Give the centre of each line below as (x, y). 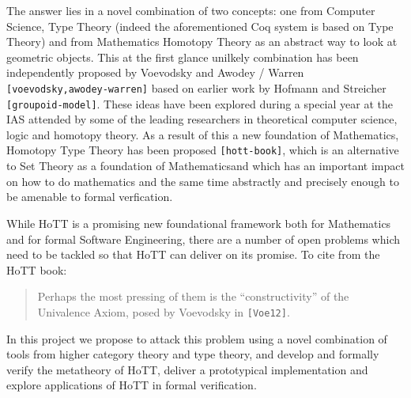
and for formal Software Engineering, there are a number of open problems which (204, 239)
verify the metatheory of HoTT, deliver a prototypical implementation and (187, 369)
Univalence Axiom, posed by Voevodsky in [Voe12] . (164, 311)
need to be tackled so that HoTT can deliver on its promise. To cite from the (193, 254)
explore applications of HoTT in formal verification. (132, 385)
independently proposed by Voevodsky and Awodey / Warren (155, 72)
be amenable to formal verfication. (90, 197)
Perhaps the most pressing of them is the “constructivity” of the (193, 296)
